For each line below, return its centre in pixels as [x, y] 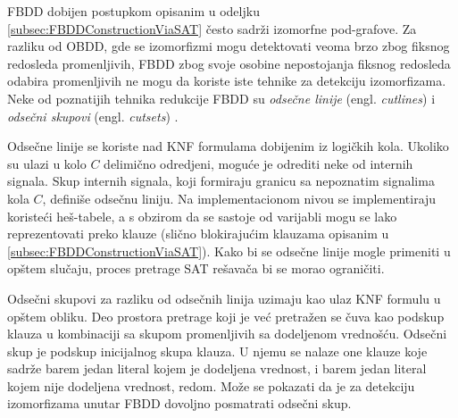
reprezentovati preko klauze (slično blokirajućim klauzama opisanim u [198, 234]
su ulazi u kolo [47, 163]
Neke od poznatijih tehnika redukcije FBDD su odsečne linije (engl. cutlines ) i [221, 98]
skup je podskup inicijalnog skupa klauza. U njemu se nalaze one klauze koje [217, 351]
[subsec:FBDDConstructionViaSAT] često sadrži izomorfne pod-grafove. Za [212, 28]
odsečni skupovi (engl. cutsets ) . [93, 116]
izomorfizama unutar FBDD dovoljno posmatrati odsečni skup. [179, 403]
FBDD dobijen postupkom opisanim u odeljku [133, 11]
